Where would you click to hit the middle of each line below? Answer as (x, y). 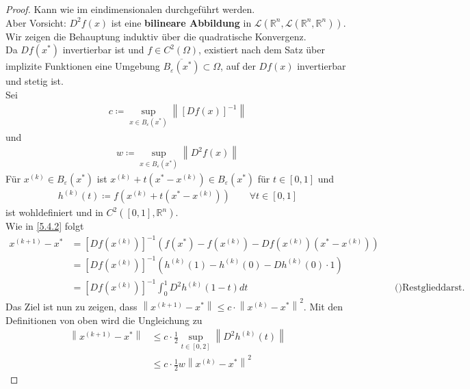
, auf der (238, 66)
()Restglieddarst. (430, 288)
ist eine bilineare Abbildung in (181, 22)
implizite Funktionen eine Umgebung (83, 66)
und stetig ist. (35, 81)
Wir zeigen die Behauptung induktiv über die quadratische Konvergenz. (156, 36)
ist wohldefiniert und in (54, 212)
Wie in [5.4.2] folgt (45, 226)
